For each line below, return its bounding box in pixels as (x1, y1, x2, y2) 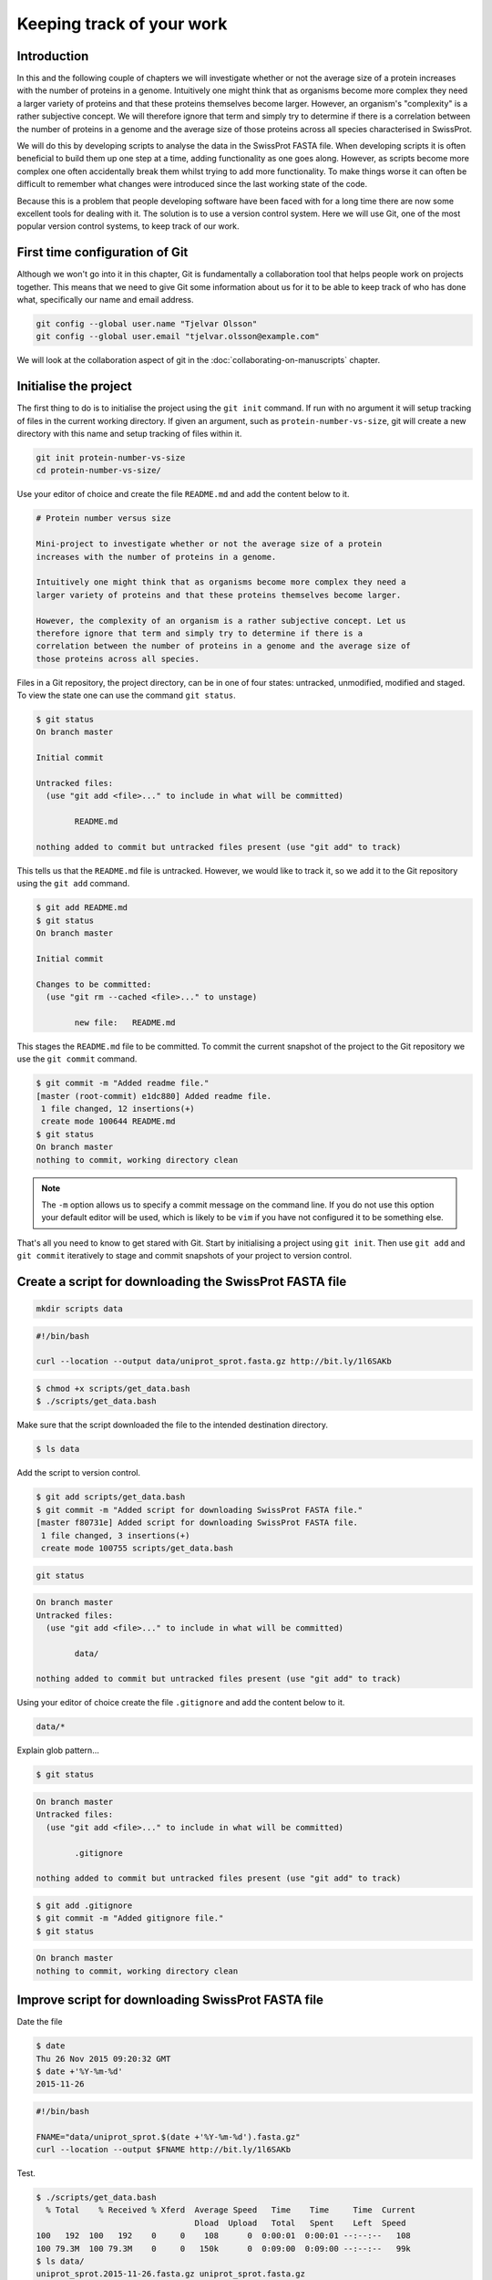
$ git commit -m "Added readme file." (36, 1078, 210, 1089)
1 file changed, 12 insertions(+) (41, 1104, 195, 1114)
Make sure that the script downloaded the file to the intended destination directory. (16, 1419, 328, 1431)
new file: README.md (74, 1017, 177, 1028)
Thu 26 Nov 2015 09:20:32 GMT (36, 2053, 171, 2064)
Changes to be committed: (36, 979, 152, 990)
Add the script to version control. (16, 1467, 141, 1478)
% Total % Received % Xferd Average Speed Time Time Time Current (46, 2205, 416, 2215)
